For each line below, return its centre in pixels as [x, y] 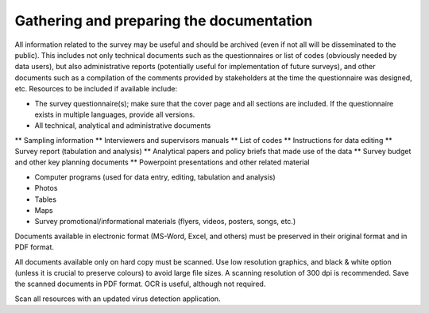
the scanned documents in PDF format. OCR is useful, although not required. [140, 284]
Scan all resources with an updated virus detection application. [118, 299]
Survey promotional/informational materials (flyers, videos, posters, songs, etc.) [165, 222]
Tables [46, 199]
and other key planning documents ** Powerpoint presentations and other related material [162, 162]
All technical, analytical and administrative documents [123, 126]
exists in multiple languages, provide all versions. [115, 114]
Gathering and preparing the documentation [164, 21]
